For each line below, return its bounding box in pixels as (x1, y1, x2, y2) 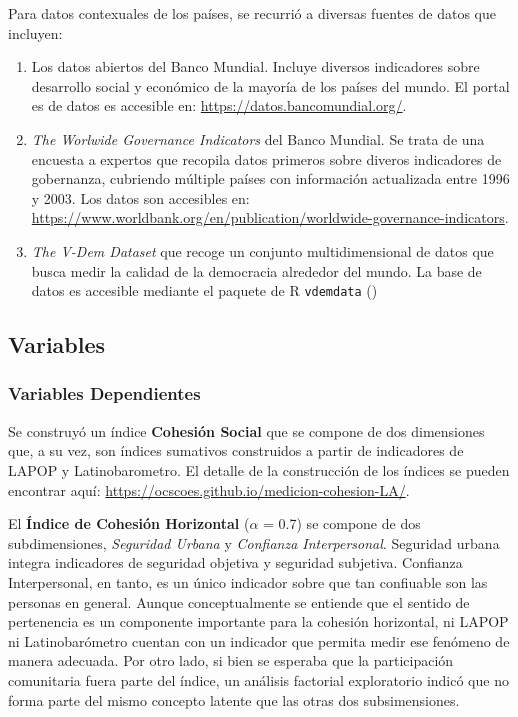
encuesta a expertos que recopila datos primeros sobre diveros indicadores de (31, 148, 502, 169)
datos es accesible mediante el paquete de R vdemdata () (31, 280, 378, 301)
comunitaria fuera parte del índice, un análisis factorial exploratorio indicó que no (8, 669, 509, 690)
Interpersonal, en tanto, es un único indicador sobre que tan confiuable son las (8, 571, 488, 592)
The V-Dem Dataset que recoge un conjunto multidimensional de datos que (31, 240, 494, 261)
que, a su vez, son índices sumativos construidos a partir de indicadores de (8, 440, 464, 461)
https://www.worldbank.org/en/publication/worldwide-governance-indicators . (31, 207, 509, 228)
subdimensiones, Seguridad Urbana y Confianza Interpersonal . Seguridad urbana (8, 532, 500, 553)
